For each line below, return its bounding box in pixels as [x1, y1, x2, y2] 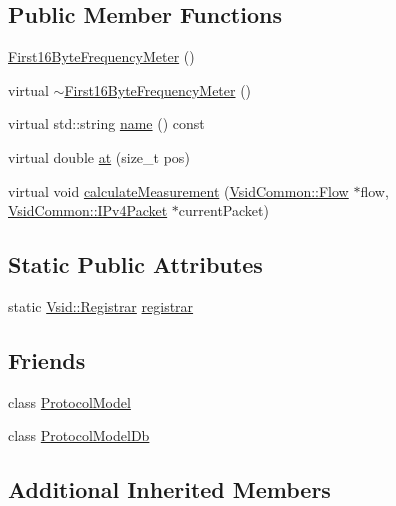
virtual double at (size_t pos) [8, 146, 190, 167]
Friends [8, 344, 86, 375]
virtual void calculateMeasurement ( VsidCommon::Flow [8, 180, 349, 201]
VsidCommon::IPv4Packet [8, 200, 168, 221]
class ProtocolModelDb [8, 425, 150, 446]
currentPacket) [178, 200, 269, 221]
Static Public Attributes [8, 249, 263, 280]
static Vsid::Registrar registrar [8, 295, 194, 316]
